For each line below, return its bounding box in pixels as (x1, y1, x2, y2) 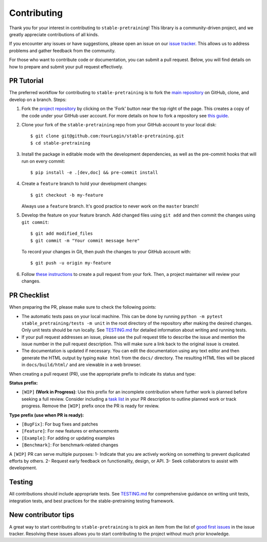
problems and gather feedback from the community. (9, 48, 116, 54)
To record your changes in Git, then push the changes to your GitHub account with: (21, 249, 191, 255)
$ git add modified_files (30, 231, 93, 236)
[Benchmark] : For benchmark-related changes (21, 442, 119, 448)
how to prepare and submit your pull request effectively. (9, 63, 124, 69)
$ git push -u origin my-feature (30, 260, 111, 266)
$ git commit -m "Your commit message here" (30, 238, 140, 243)
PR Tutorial (9, 77, 44, 85)
